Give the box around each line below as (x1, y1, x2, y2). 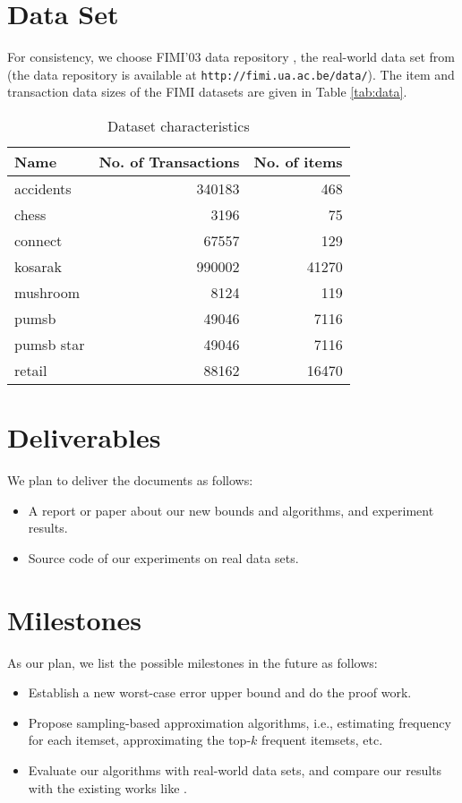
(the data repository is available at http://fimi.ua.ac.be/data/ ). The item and (7, 64, 455, 83)
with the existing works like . (28, 778, 187, 797)
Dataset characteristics (107, 115, 250, 136)
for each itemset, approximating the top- (28, 730, 252, 749)
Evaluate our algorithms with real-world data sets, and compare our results (28, 760, 442, 779)
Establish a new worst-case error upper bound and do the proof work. (28, 683, 412, 702)
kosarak (14, 255, 63, 277)
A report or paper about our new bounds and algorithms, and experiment (28, 500, 434, 519)
